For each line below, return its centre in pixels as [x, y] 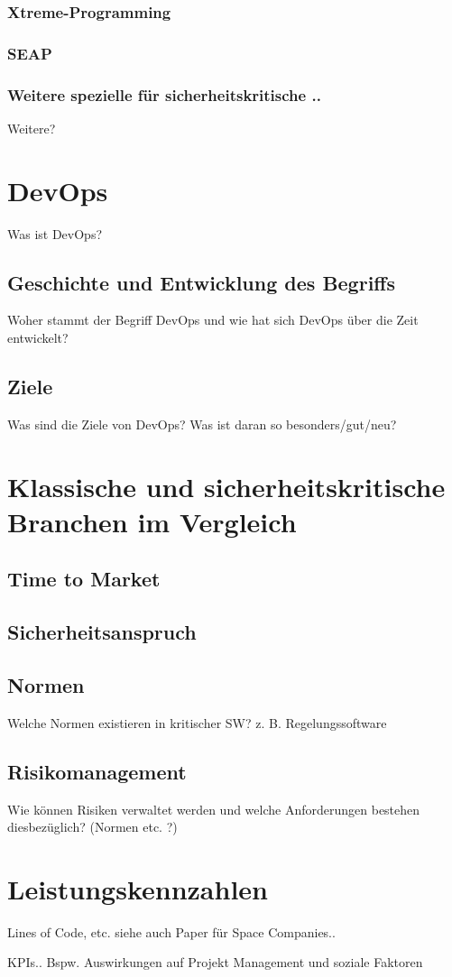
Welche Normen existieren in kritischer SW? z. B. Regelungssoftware [197, 722]
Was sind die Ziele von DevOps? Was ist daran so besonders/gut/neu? [202, 424]
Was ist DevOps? [55, 233]
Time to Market [84, 579]
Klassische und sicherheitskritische [226, 486]
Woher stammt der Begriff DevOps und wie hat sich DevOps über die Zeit [213, 320]
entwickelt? [38, 338]
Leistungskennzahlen [138, 888]
